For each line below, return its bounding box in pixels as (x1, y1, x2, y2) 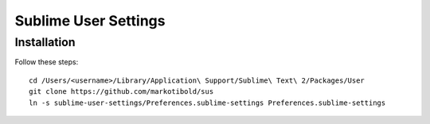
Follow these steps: (14, 57, 79, 67)
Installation (14, 35, 76, 49)
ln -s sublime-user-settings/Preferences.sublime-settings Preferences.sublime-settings (29, 98, 386, 107)
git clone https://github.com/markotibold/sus (29, 87, 214, 96)
